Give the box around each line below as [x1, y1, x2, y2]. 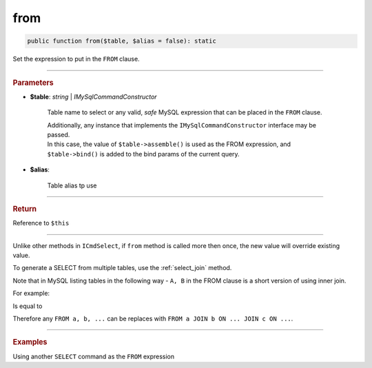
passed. [47, 130, 70, 139]
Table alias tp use [47, 181, 97, 190]
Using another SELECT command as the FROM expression [12, 352, 175, 360]
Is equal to [12, 302, 43, 310]
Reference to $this [12, 219, 70, 227]
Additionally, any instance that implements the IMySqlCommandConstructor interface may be [47, 121, 317, 129]
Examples [12, 338, 48, 347]
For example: [12, 289, 50, 298]
